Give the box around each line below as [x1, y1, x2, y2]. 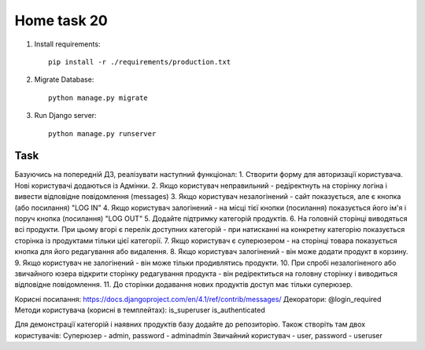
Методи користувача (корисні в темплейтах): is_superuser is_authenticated [14, 305, 265, 315]
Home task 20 [14, 12, 108, 29]
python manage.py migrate [48, 93, 149, 102]
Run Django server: [34, 111, 98, 120]
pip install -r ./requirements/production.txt [48, 57, 231, 66]
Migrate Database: [34, 75, 94, 84]
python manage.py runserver [48, 129, 157, 138]
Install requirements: [34, 39, 101, 49]
